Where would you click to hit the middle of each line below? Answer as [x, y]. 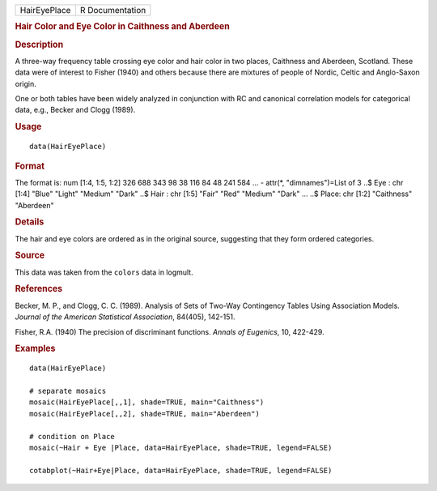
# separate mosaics [68, 391]
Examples [35, 348]
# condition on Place [72, 436]
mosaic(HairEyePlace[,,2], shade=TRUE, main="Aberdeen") [145, 414]
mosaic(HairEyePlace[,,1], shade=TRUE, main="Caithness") [147, 402]
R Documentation [113, 10]
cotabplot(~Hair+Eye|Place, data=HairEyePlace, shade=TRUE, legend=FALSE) [181, 470]
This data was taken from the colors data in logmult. [104, 272]
